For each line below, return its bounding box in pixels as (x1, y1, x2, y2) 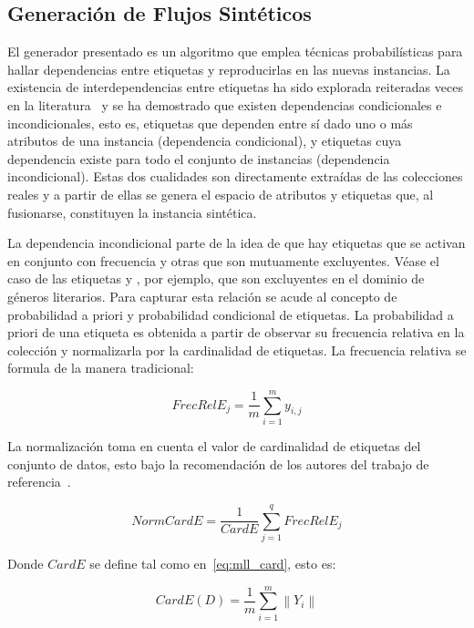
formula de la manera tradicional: (7, 358, 194, 377)
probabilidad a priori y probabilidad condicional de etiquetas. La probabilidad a (7, 304, 454, 324)
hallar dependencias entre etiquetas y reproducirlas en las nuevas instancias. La (7, 59, 450, 78)
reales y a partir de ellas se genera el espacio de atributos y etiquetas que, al (7, 184, 434, 203)
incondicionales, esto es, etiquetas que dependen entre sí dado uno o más (7, 113, 413, 132)
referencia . (7, 472, 71, 491)
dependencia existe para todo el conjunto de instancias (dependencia (7, 149, 390, 168)
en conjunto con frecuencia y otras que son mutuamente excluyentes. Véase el (7, 251, 439, 270)
